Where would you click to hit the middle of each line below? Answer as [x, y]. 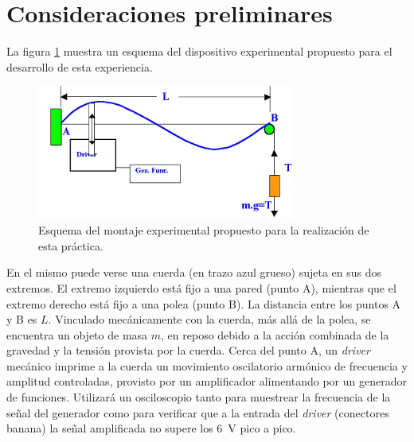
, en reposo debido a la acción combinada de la [275, 334]
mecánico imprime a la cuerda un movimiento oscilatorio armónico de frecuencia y [207, 365]
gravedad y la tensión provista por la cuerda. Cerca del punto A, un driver [188, 350]
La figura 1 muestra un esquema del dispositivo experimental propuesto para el [199, 51]
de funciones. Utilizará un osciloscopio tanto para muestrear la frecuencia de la [199, 397]
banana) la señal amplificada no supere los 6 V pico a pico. [151, 428]
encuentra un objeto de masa [77, 334]
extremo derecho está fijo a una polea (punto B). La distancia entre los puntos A [204, 303]
